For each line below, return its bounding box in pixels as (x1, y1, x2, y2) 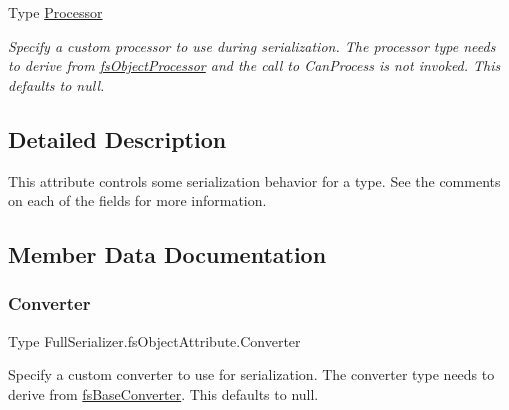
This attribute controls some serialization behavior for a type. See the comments (8, 170, 501, 191)
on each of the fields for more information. (8, 190, 267, 211)
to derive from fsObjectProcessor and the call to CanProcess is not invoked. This (8, 55, 501, 76)
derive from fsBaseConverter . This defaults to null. (8, 383, 319, 404)
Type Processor (8, 2, 103, 22)
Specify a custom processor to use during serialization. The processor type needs (8, 35, 496, 56)
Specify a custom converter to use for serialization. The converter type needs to (8, 364, 495, 385)
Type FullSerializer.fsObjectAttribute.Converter (8, 330, 301, 351)
